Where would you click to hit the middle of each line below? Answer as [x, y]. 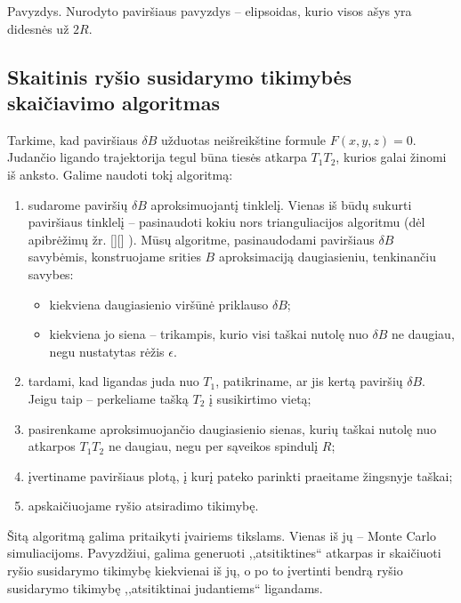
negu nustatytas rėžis [107, 351]
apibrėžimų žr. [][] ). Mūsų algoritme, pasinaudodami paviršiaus [201, 239]
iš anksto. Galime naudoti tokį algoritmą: [120, 174]
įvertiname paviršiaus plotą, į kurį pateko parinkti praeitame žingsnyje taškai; [240, 475]
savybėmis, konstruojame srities [114, 257]
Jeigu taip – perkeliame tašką [108, 398]
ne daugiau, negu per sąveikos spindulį [213, 446]
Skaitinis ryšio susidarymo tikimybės [180, 76]
